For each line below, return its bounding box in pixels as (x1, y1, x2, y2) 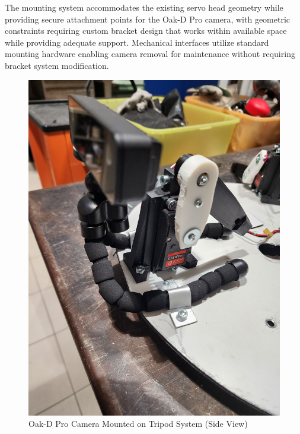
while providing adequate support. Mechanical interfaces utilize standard (5, 36, 269, 48)
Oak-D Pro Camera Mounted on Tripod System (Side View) (28, 417, 248, 430)
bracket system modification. (5, 59, 109, 71)
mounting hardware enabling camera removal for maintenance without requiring (5, 47, 295, 60)
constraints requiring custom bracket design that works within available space (5, 24, 287, 37)
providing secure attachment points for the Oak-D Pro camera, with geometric (5, 12, 291, 25)
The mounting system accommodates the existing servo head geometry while (5, 1, 283, 13)
